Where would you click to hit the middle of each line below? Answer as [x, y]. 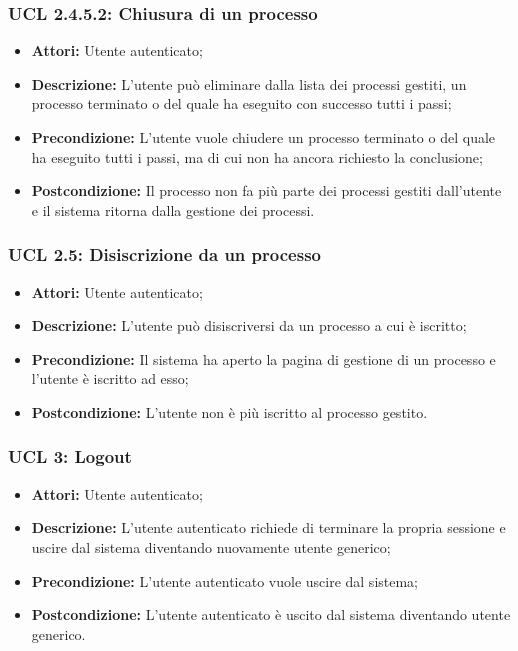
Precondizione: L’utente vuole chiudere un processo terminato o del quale [263, 137]
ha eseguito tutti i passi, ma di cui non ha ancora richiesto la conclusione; [257, 156]
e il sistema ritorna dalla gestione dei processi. [173, 209]
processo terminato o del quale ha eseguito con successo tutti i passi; [241, 103]
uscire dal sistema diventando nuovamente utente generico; [211, 546]
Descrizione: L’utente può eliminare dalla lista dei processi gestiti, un [249, 83]
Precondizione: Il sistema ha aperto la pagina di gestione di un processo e [263, 358]
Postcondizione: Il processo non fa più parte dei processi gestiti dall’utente [266, 190]
